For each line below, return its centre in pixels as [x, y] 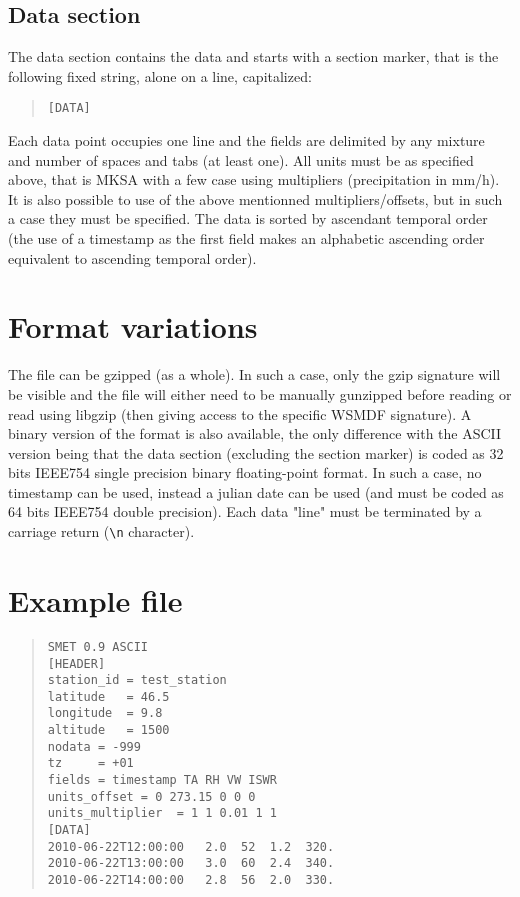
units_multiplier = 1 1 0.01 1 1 [162, 813]
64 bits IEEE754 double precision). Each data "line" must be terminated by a [245, 511]
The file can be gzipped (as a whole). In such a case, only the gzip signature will [254, 374]
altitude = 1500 [108, 730]
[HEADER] [76, 663]
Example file [95, 599]
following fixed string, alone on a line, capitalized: [160, 75]
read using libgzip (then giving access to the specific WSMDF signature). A [240, 413]
